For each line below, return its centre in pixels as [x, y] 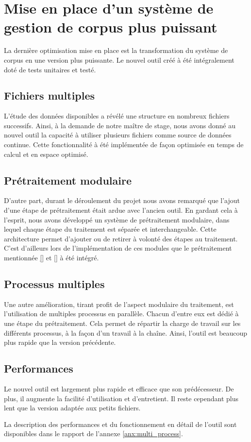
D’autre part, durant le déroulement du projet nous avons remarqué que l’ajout [122, 200]
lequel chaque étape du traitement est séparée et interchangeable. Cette [110, 229]
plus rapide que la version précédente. [60, 342]
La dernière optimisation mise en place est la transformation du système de [116, 50]
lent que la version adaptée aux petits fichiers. [72, 408]
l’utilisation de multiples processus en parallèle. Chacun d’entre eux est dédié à [121, 314]
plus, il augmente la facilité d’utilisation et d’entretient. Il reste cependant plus [121, 398]
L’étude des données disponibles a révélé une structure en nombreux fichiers [117, 116]
